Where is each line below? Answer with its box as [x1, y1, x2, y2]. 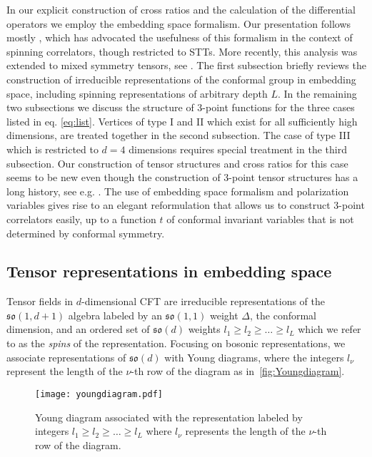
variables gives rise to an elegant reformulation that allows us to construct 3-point [6, 197, 365, 212]
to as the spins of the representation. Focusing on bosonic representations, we [6, 336, 346, 351]
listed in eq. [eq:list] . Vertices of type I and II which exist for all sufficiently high [6, 113, 358, 128]
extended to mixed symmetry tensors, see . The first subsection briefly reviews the [6, 58, 366, 73]
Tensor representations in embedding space [6, 260, 332, 282]
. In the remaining [277, 86, 357, 101]
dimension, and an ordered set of [6, 322, 150, 337]
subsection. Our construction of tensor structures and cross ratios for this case [6, 155, 348, 170]
